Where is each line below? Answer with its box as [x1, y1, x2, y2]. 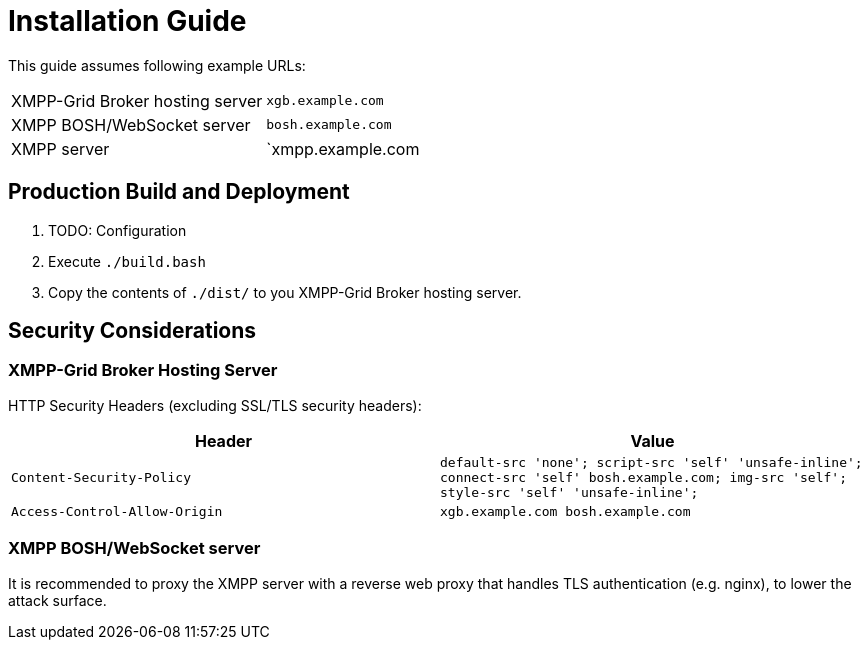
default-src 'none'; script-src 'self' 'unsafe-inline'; [440, 454, 863, 470]
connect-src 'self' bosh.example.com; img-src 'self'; [440, 469, 847, 485]
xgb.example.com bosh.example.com [440, 503, 691, 519]
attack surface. [8, 591, 107, 609]
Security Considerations [8, 318, 257, 344]
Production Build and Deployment [8, 179, 350, 205]
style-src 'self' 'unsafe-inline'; [440, 484, 699, 500]
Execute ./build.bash [48, 252, 206, 270]
